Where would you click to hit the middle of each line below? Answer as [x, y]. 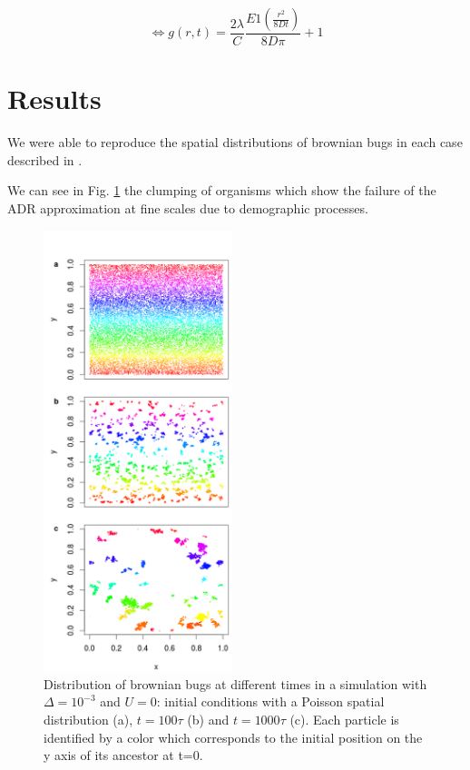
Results [54, 99]
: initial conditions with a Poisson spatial [270, 701]
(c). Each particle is [344, 719]
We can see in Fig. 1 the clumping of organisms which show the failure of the [222, 190]
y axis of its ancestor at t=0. [123, 755]
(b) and [208, 719]
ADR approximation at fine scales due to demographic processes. [188, 207]
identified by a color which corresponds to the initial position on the [233, 737]
